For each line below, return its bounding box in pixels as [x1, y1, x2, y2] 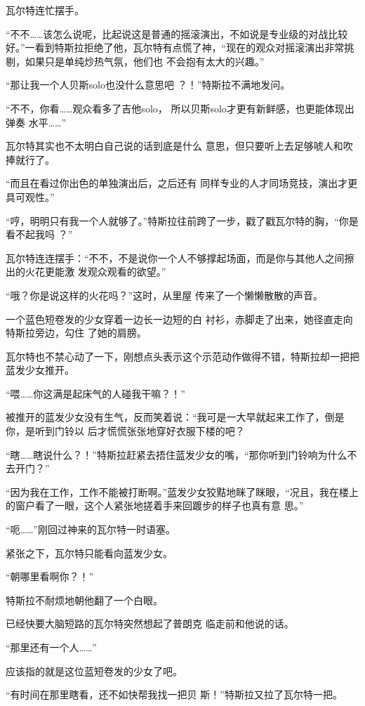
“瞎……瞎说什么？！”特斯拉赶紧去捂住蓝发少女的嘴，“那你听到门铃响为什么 [6, 447, 347, 462]
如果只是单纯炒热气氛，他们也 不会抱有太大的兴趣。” [25, 53, 265, 68]
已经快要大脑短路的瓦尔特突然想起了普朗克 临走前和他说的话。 [6, 616, 294, 631]
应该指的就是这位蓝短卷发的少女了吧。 [6, 663, 182, 678]
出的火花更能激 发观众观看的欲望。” [6, 264, 166, 279]
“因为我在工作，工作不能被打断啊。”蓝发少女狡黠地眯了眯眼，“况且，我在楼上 [6, 484, 359, 499]
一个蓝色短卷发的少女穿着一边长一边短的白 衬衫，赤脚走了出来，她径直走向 [6, 311, 353, 326]
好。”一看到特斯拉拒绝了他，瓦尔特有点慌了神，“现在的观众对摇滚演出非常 [6, 40, 345, 55]
